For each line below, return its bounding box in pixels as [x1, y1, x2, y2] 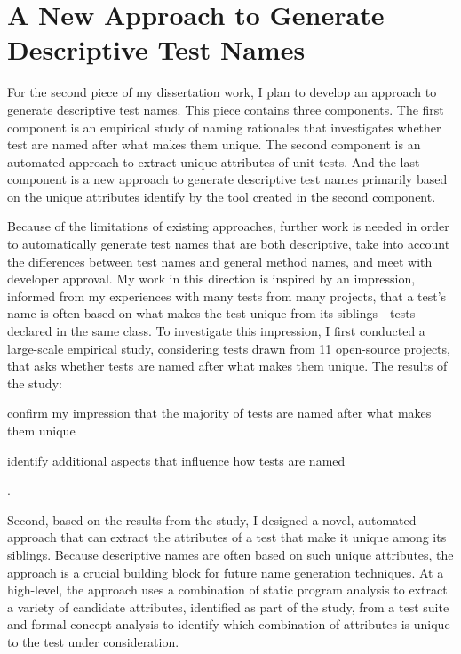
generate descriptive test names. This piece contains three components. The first [7, 100, 444, 118]
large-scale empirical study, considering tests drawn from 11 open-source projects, [7, 339, 450, 357]
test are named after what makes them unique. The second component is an [7, 135, 421, 154]
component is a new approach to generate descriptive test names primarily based [7, 170, 448, 188]
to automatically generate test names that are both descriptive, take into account [7, 235, 450, 253]
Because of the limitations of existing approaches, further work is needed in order [7, 217, 449, 235]
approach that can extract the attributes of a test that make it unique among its [7, 528, 447, 546]
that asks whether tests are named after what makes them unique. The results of [7, 356, 448, 375]
